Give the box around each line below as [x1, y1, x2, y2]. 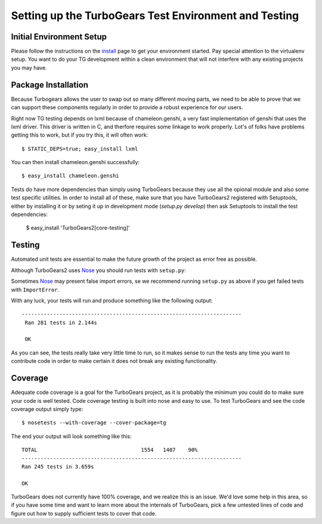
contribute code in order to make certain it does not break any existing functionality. [11, 357, 218, 365]
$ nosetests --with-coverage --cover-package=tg [21, 420, 166, 426]
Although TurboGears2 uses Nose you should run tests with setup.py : [11, 266, 186, 274]
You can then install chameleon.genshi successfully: [11, 159, 140, 166]
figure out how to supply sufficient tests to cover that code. [11, 510, 157, 517]
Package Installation [11, 79, 89, 90]
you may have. [11, 64, 47, 71]
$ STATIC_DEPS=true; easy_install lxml [21, 145, 138, 152]
